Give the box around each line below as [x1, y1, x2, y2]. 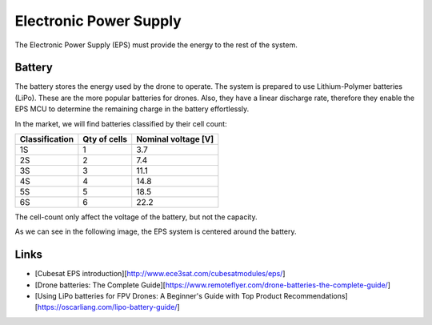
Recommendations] [283, 291, 348, 301]
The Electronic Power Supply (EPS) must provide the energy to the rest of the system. [14, 40, 298, 50]
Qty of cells [82, 134, 128, 145]
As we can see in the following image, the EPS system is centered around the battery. [14, 227, 297, 236]
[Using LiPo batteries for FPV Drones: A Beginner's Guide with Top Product [34, 291, 282, 301]
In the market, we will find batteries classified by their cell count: [14, 118, 227, 128]
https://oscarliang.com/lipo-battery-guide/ [37, 303, 178, 312]
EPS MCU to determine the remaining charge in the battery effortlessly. [14, 104, 250, 114]
